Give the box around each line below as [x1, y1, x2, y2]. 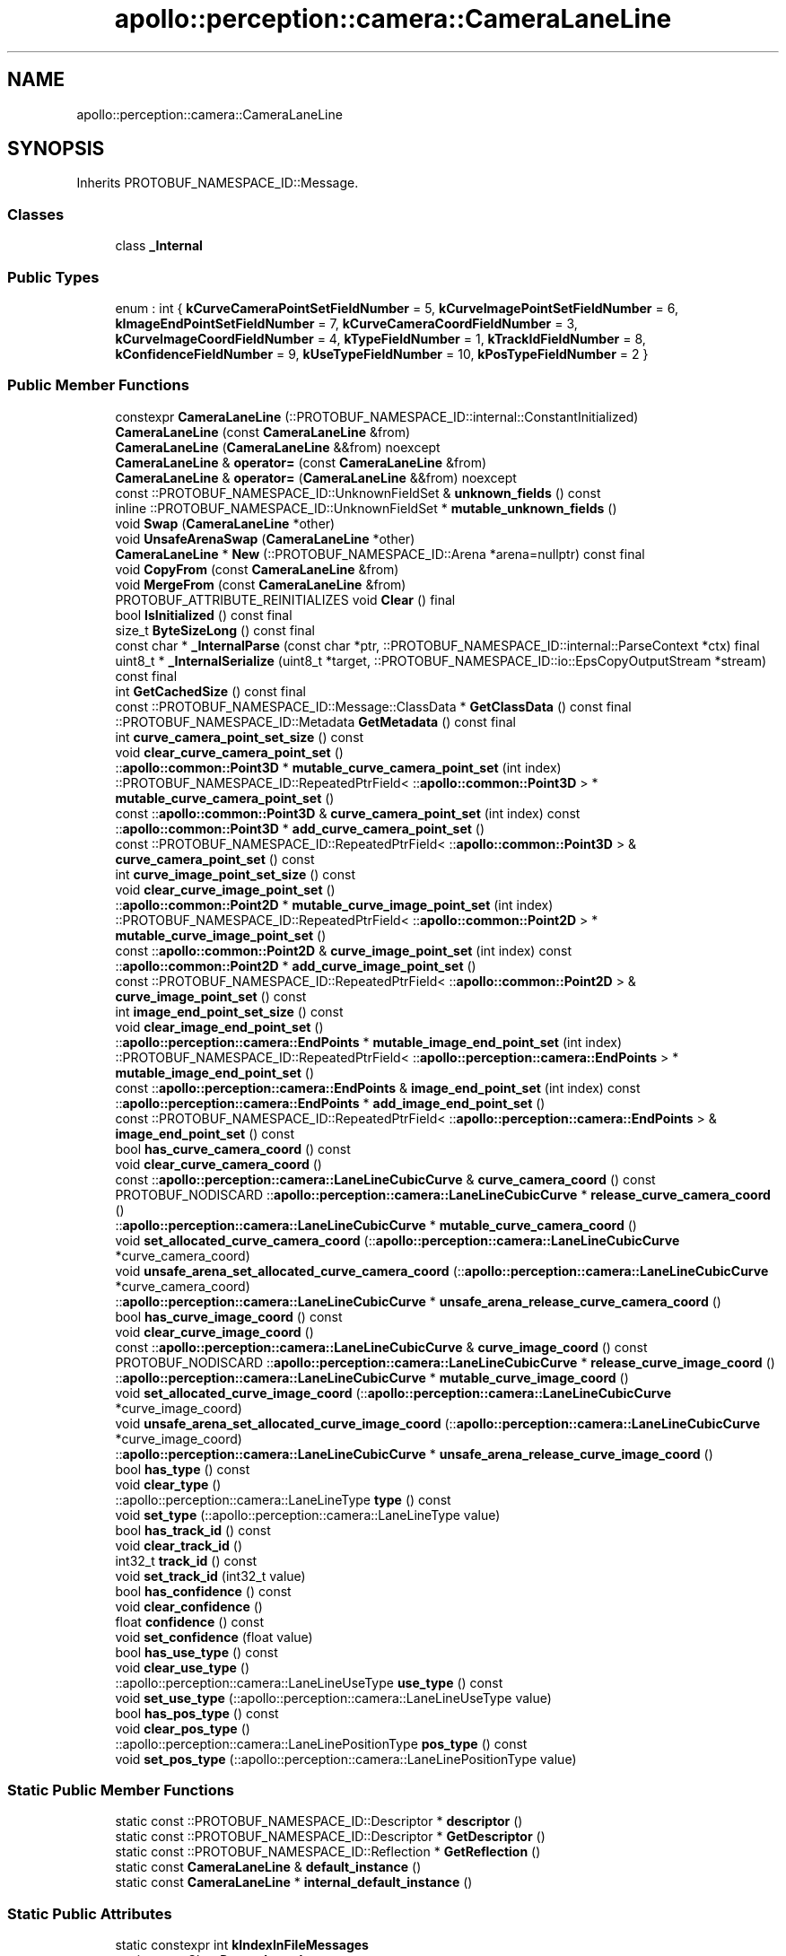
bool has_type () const [115, 1461, 250, 1477]
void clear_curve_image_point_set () [115, 881, 336, 897]
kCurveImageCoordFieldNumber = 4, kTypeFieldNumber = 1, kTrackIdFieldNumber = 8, [115, 330, 646, 346]
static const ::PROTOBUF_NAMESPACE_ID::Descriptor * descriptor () [115, 1813, 523, 1829]
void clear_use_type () [115, 1659, 250, 1675]
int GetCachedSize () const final [115, 683, 306, 699]
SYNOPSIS [7, 137, 105, 161]
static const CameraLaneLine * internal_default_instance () [115, 1874, 473, 1891]
